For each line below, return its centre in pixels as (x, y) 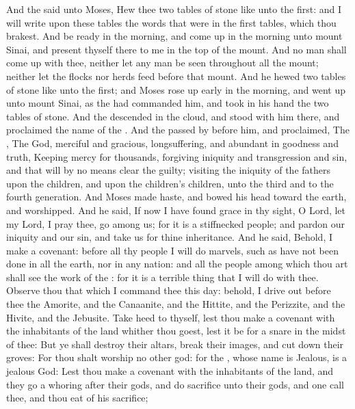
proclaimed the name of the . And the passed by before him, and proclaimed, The (178, 130)
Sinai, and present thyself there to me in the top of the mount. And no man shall (176, 49)
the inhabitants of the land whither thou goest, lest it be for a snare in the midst (176, 331)
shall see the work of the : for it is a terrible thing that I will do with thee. (162, 277)
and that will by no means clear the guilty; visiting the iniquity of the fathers (169, 170)
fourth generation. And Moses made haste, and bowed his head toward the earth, (176, 197)
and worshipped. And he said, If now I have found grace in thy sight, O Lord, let (176, 210)
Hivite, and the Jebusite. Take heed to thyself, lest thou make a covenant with (171, 317)
